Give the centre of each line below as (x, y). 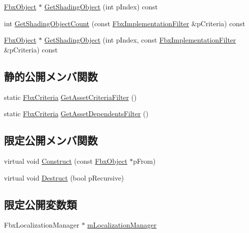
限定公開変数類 (40, 204)
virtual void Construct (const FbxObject (66, 161)
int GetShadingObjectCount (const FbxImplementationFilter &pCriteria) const (125, 23)
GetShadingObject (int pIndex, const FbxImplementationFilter (140, 40)
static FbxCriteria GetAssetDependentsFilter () (76, 114)
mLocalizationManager (122, 225)
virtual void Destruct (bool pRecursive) (64, 177)
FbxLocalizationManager (42, 225)
